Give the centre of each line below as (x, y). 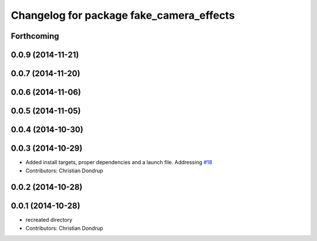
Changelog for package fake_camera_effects (123, 15)
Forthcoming (35, 36)
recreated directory (49, 220)
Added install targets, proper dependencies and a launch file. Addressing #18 (119, 162)
